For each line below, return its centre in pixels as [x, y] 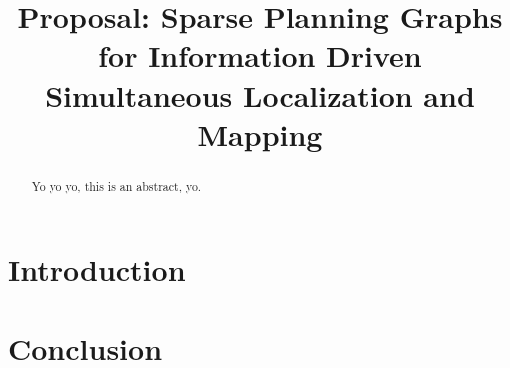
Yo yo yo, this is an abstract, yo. [116, 185]
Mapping [260, 133]
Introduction [97, 269]
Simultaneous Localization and [260, 94]
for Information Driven [260, 55]
